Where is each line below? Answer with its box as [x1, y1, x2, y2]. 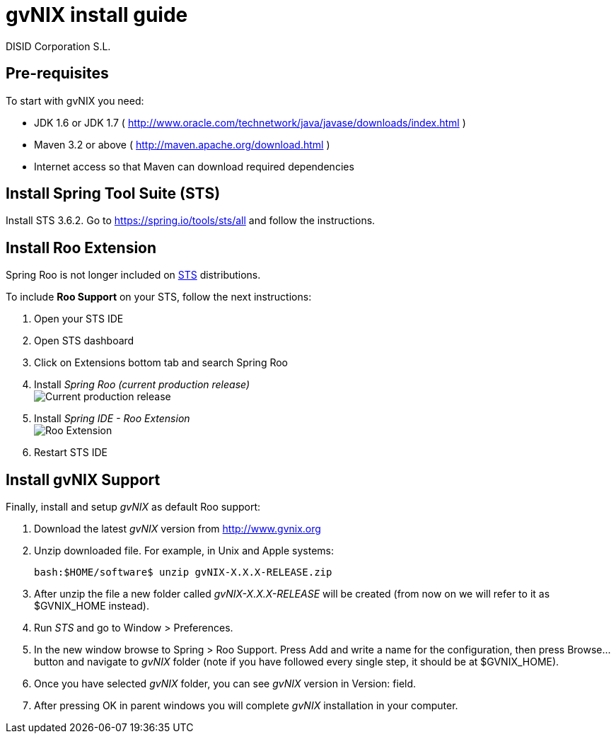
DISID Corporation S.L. [6, 40, 111, 52]
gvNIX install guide [6, 3, 188, 27]
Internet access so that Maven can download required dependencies [34, 160, 354, 173]
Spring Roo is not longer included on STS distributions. [6, 269, 261, 281]
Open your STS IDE [34, 313, 124, 325]
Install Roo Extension [6, 238, 157, 257]
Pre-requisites [6, 64, 109, 83]
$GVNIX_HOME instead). [34, 600, 149, 612]
